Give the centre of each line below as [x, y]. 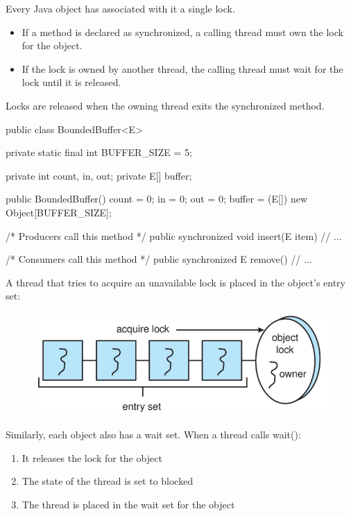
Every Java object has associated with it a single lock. [120, 8]
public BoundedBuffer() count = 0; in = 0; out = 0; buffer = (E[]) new [157, 199]
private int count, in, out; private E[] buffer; [99, 175]
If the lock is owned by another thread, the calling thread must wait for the [182, 68]
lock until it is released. [71, 82]
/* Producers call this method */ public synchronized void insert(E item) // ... [174, 235]
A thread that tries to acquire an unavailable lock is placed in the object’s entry [175, 282]
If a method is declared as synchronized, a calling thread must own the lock [182, 32]
